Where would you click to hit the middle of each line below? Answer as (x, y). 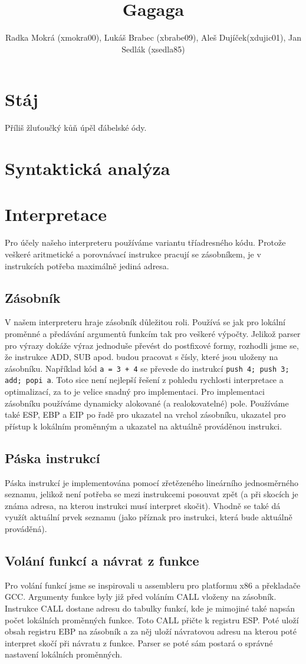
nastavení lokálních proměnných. (64, 654)
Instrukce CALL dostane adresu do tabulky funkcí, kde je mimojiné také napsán (150, 608)
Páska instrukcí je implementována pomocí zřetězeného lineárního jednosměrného (152, 482)
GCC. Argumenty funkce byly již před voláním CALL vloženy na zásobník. (141, 597)
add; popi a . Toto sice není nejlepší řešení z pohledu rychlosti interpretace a (144, 380)
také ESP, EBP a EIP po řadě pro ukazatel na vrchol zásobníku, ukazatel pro (145, 414)
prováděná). (26, 528)
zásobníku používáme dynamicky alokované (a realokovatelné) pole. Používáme (147, 403)
